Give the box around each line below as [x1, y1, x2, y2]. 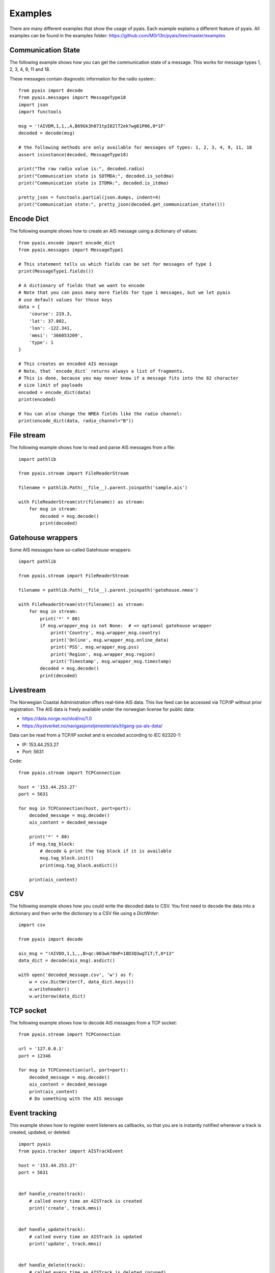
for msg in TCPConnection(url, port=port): [18, 1067, 129, 1073]
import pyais [18, 1141, 51, 1147]
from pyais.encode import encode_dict [18, 240, 116, 245]
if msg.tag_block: [29, 841, 75, 847]
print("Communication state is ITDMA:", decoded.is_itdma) [18, 180, 169, 186]
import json [18, 102, 48, 107]
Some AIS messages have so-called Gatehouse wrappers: [9, 547, 132, 553]
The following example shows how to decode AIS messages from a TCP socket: [9, 1020, 177, 1026]
